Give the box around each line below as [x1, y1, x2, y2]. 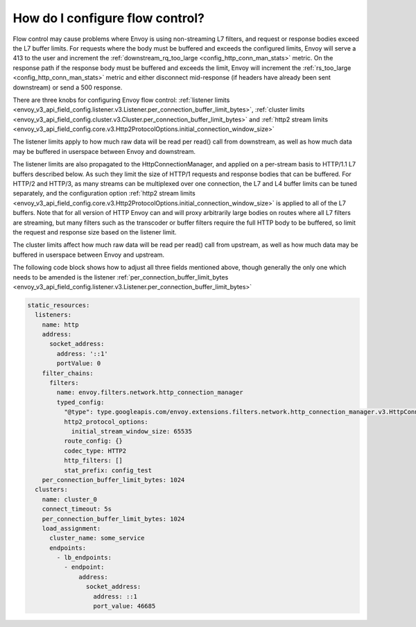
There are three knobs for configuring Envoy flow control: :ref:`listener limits [12, 96, 230, 104]
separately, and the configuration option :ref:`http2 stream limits [12, 189, 196, 198]
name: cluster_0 [42, 495, 97, 503]
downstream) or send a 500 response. [12, 83, 123, 92]
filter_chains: [42, 369, 94, 377]
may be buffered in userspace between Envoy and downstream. [12, 147, 196, 155]
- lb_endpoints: [56, 553, 112, 562]
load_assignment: [42, 524, 101, 532]
